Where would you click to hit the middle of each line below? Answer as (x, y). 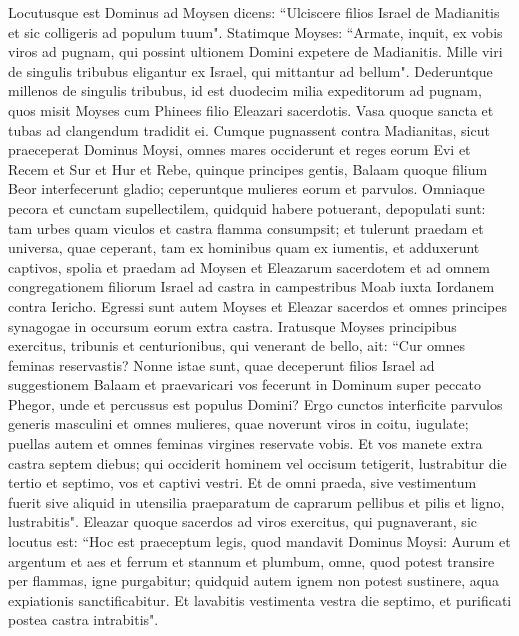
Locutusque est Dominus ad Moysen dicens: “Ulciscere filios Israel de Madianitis (254, 12)
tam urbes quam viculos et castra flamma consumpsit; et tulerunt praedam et (246, 227)
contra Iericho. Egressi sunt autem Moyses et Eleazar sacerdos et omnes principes (258, 305)
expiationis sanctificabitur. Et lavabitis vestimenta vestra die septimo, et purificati (260, 599)
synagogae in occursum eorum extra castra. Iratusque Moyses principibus (232, 325)
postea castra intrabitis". (83, 619)
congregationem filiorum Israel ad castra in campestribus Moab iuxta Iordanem (251, 286)
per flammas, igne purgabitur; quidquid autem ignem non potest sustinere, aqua (253, 580)
